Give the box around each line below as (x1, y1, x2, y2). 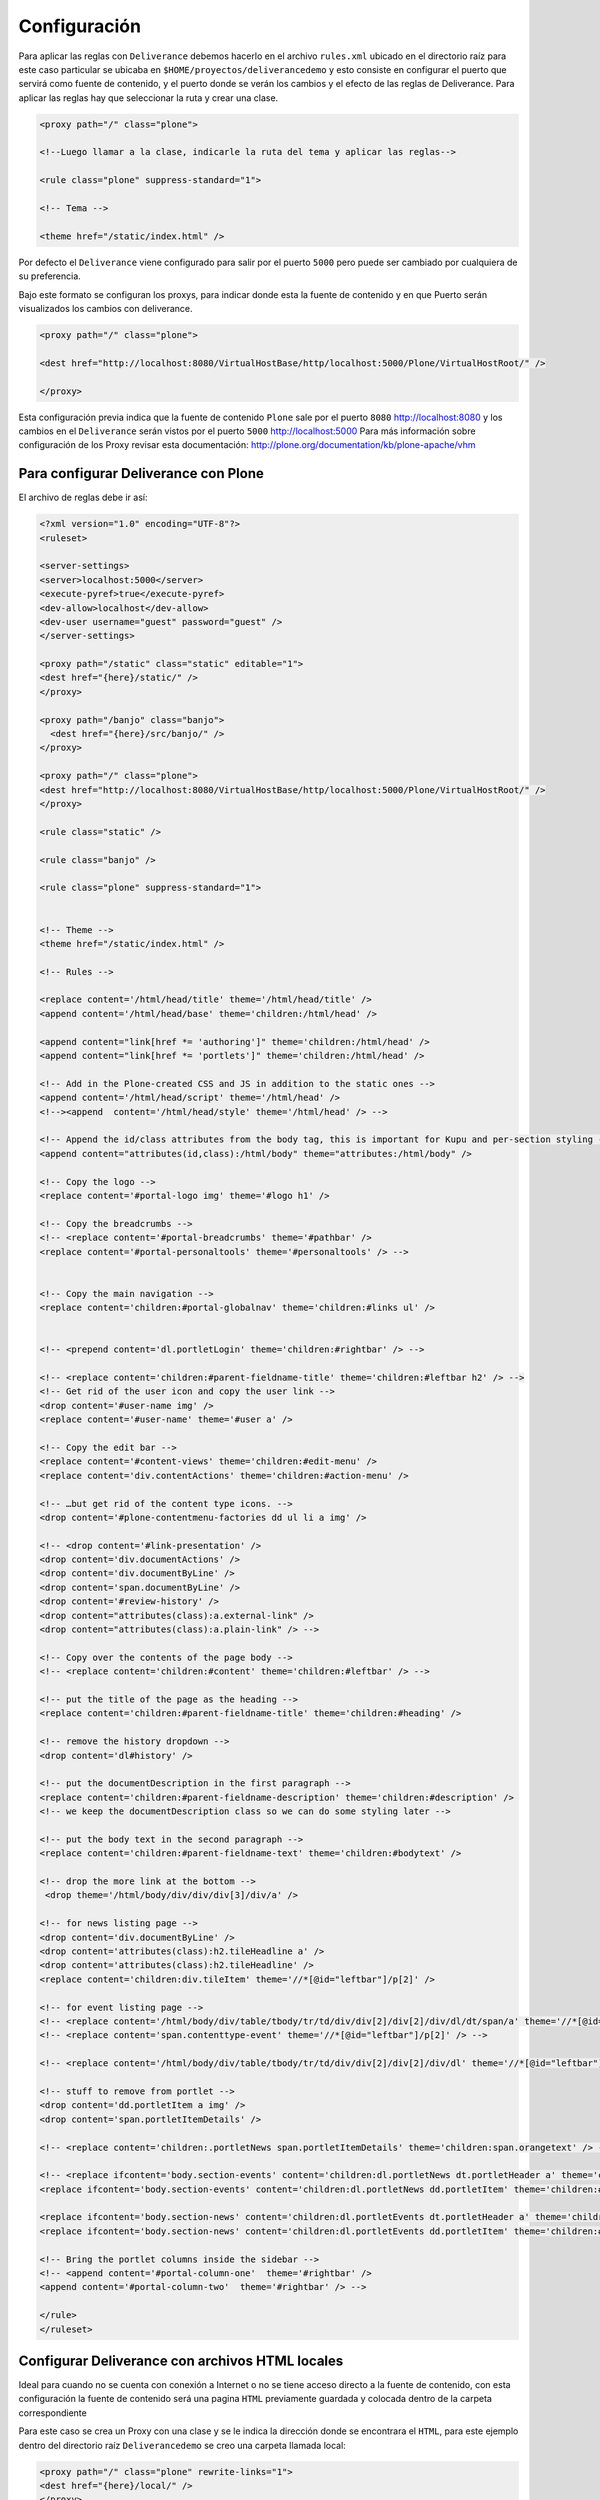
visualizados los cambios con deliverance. (18, 302, 193, 314)
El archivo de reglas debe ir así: (18, 491, 148, 504)
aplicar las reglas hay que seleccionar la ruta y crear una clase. (18, 91, 279, 104)
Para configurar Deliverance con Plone (18, 465, 265, 482)
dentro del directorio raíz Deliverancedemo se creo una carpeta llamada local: (18, 2439, 347, 2451)
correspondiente (18, 2406, 87, 2419)
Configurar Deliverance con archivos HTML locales (18, 2352, 344, 2369)
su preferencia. (18, 270, 82, 282)
